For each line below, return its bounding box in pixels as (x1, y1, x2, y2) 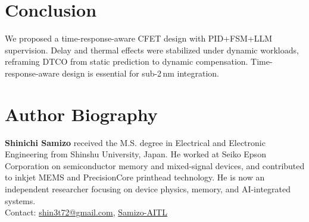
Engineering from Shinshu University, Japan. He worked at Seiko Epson (5, 148, 266, 160)
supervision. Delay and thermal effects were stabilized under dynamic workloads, (5, 43, 299, 56)
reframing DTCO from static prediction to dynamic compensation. (5, 55, 248, 68)
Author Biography (5, 102, 158, 126)
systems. (5, 194, 36, 207)
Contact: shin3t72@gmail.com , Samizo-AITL (5, 206, 167, 218)
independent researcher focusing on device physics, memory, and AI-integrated (5, 183, 291, 195)
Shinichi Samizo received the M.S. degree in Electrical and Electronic (5, 136, 266, 148)
